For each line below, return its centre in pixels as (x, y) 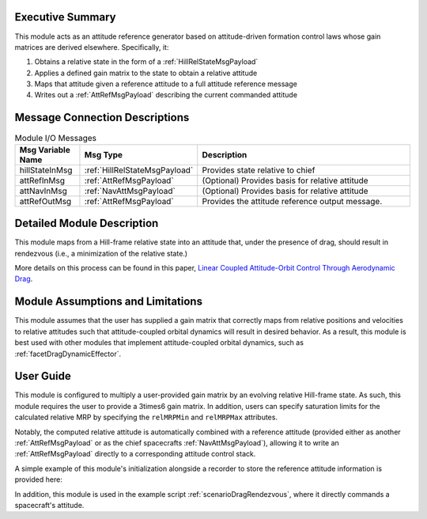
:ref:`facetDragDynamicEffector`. (68, 354)
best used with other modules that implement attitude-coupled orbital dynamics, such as (159, 343)
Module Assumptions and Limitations (109, 302)
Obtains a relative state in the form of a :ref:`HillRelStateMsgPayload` (146, 62)
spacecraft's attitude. (49, 505)
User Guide (43, 376)
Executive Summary (65, 17)
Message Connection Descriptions (102, 117)
